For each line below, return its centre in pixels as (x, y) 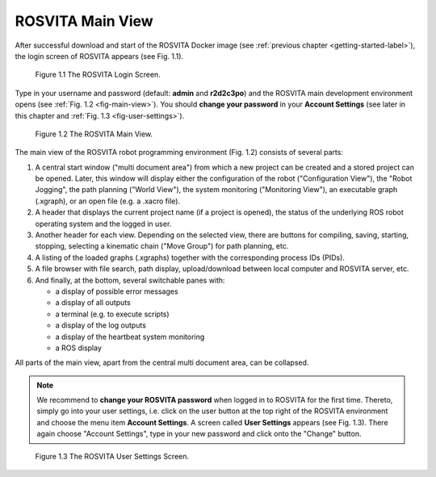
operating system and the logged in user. (103, 224)
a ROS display (79, 348)
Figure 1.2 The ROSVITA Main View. (94, 134)
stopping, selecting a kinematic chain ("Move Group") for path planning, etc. (162, 246)
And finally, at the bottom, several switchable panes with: (130, 280)
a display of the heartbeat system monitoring (130, 337)
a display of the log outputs (101, 325)
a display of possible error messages (117, 291)
